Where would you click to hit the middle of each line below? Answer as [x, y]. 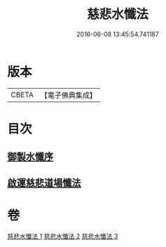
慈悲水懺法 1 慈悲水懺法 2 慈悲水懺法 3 [63, 236]
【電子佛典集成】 [68, 95]
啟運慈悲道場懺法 [44, 183]
